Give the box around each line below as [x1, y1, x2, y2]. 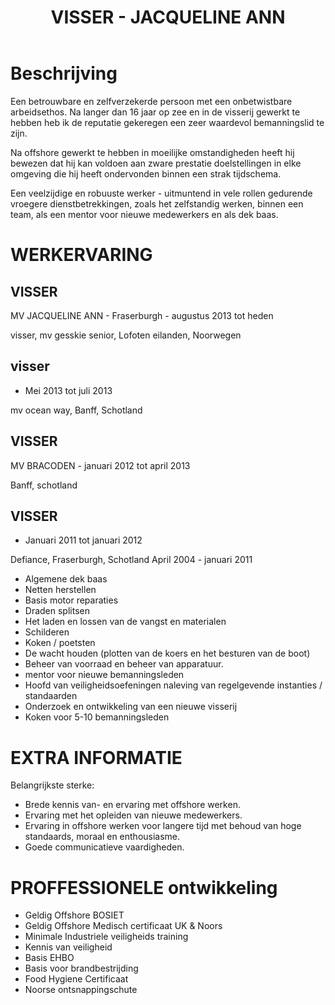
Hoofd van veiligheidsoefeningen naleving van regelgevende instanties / [24, 679, 323, 691]
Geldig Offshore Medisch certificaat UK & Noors [24, 920, 223, 932]
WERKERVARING [10, 244, 153, 266]
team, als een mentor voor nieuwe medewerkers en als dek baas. [10, 208, 279, 220]
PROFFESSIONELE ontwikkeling [10, 876, 278, 899]
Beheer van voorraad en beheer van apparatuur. [24, 658, 224, 670]
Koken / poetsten [24, 637, 96, 649]
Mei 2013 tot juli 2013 [24, 384, 113, 396]
